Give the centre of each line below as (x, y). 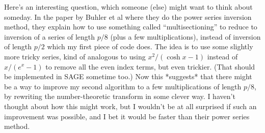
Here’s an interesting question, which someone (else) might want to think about (128, 7)
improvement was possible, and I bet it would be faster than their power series (127, 116)
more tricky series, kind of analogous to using (75, 56)
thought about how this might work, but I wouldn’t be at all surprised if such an (130, 106)
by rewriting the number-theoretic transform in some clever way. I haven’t (120, 96)
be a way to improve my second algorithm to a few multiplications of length (123, 86)
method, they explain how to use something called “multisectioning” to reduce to (131, 27)
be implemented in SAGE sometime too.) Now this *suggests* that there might (128, 76)
